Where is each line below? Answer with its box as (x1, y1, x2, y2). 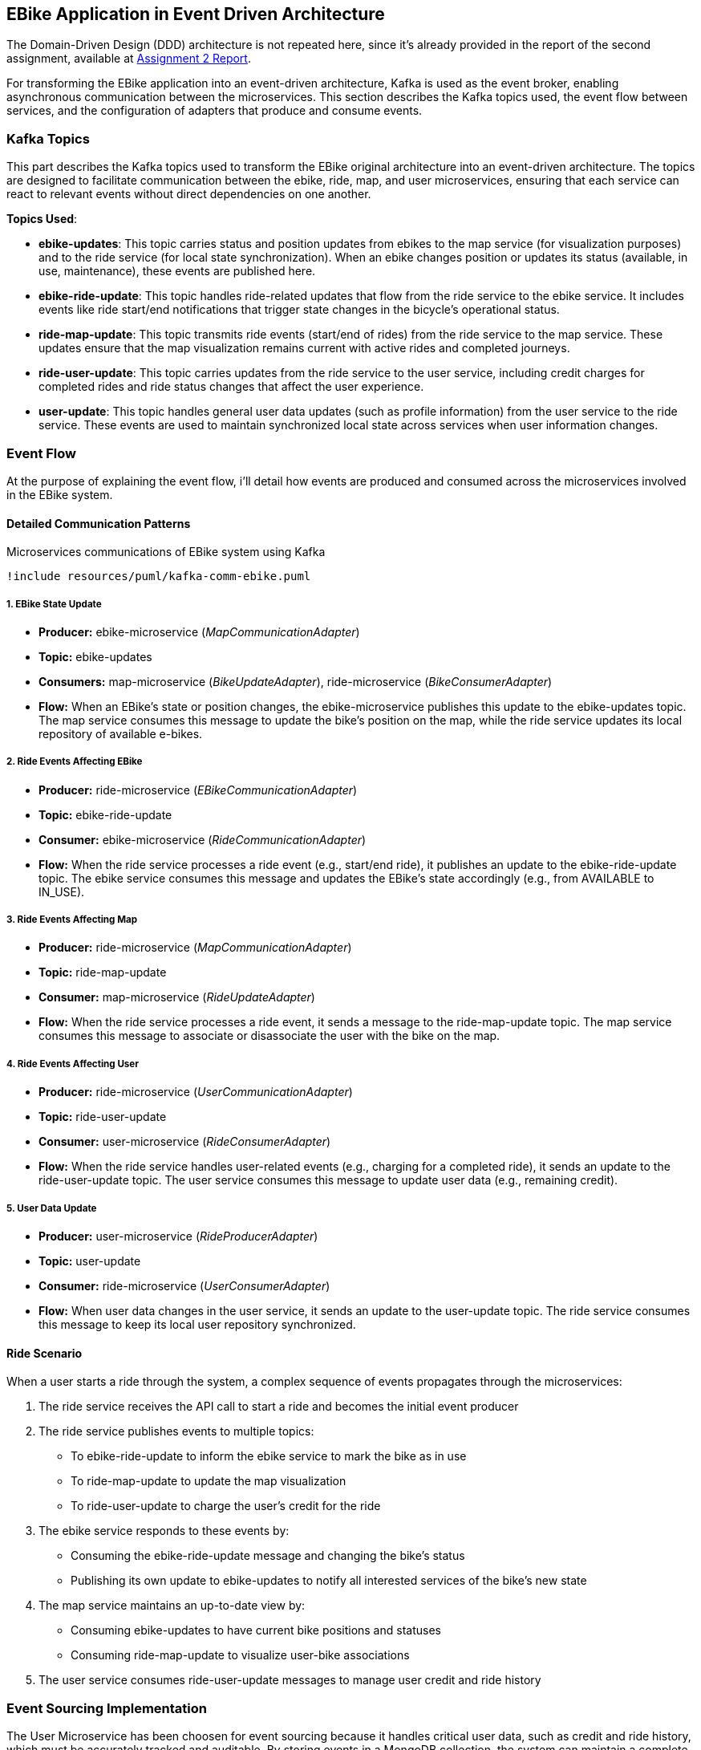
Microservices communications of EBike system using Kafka (6, 545, 326, 559)
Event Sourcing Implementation (6, 1699, 207, 1716)
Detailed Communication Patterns (6, 516, 191, 530)
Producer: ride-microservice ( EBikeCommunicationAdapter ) (38, 782, 358, 797)
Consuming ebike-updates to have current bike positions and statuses (71, 1623, 441, 1638)
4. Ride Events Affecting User (6, 1058, 140, 1070)
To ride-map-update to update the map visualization (71, 1474, 346, 1488)
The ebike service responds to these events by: (38, 1524, 290, 1538)
